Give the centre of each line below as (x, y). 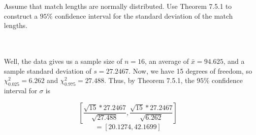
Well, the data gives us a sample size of (63, 61)
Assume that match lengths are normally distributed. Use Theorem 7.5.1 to (118, 6)
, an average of (167, 61)
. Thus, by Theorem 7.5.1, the (149, 80)
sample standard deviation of (48, 70)
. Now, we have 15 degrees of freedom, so (190, 70)
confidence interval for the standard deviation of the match (144, 15)
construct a (21, 15)
